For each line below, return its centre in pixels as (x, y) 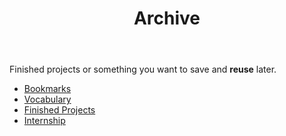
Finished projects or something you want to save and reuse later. (143, 69)
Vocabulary (47, 99)
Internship (44, 121)
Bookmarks (47, 89)
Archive (167, 18)
